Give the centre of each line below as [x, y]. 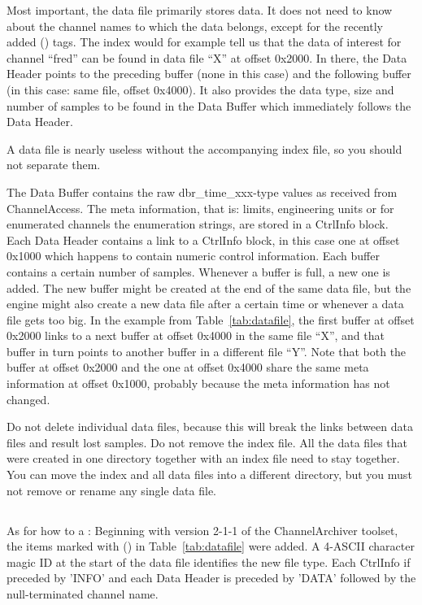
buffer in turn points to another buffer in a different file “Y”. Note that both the [207, 351]
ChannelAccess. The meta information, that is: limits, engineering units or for [200, 208]
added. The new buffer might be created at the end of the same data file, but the [209, 287]
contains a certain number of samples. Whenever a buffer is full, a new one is [198, 271]
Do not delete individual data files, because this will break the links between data [210, 427]
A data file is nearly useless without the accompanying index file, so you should [204, 148]
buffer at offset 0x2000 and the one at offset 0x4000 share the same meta [188, 367]
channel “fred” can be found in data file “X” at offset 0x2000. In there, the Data [207, 57]
